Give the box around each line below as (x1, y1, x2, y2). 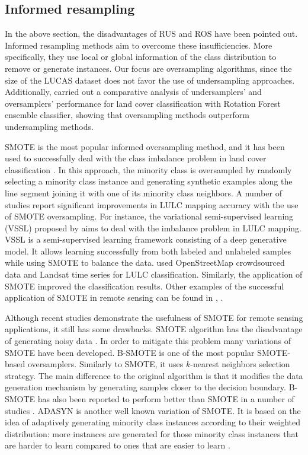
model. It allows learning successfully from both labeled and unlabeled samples (5, 244, 291, 257)
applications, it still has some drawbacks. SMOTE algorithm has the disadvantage (5, 323, 303, 335)
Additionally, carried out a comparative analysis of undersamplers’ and (5, 85, 262, 98)
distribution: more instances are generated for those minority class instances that (5, 427, 299, 440)
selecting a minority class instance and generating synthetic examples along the (5, 175, 293, 187)
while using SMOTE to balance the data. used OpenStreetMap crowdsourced (5, 256, 285, 269)
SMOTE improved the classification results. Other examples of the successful (5, 279, 284, 292)
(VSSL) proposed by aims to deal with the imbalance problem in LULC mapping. (5, 221, 301, 234)
